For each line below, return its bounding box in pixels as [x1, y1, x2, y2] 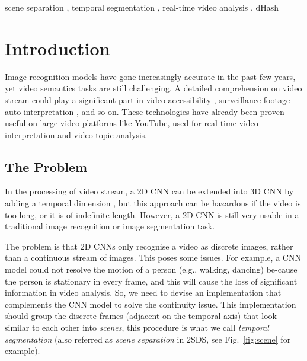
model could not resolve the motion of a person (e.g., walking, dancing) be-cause [5, 263, 298, 276]
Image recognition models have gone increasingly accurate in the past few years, [5, 70, 296, 82]
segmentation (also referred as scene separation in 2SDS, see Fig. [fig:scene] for [5, 333, 291, 345]
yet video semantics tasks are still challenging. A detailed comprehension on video [5, 82, 302, 94]
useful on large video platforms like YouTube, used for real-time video [5, 117, 258, 129]
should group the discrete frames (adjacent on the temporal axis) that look [5, 309, 277, 322]
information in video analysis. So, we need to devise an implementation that [5, 286, 282, 299]
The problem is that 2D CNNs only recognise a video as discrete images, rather [5, 239, 293, 252]
